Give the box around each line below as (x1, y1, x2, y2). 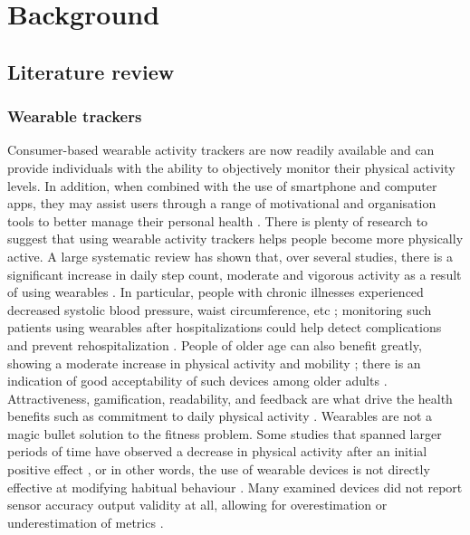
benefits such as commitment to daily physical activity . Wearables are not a (7, 406, 433, 425)
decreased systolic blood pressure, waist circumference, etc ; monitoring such (7, 300, 432, 319)
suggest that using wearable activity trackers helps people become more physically (7, 229, 464, 248)
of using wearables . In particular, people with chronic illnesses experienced (7, 282, 424, 301)
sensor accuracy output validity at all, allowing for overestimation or (7, 495, 388, 514)
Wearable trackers (7, 105, 142, 128)
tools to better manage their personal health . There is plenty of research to (7, 211, 428, 230)
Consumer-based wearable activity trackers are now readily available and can (7, 140, 435, 159)
